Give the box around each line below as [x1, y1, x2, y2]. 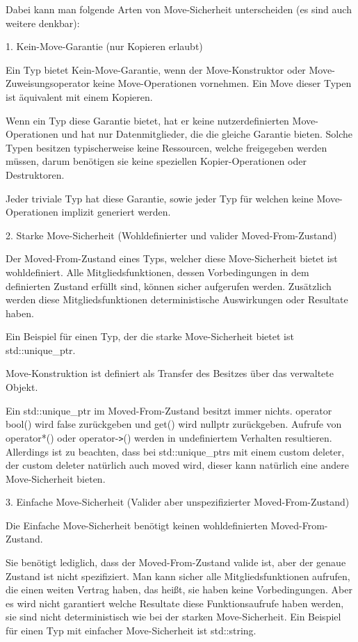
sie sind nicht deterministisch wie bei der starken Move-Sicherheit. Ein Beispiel [6, 609, 341, 624]
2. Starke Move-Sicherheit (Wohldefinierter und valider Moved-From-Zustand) [6, 227, 337, 242]
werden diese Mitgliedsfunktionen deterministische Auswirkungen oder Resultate [6, 292, 348, 307]
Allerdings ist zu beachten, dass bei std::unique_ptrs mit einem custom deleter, [6, 444, 345, 458]
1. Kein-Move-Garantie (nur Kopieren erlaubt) [6, 39, 203, 54]
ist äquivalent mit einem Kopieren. [6, 89, 153, 104]
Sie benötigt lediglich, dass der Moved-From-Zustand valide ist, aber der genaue [6, 555, 346, 570]
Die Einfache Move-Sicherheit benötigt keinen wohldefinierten [6, 517, 268, 532]
